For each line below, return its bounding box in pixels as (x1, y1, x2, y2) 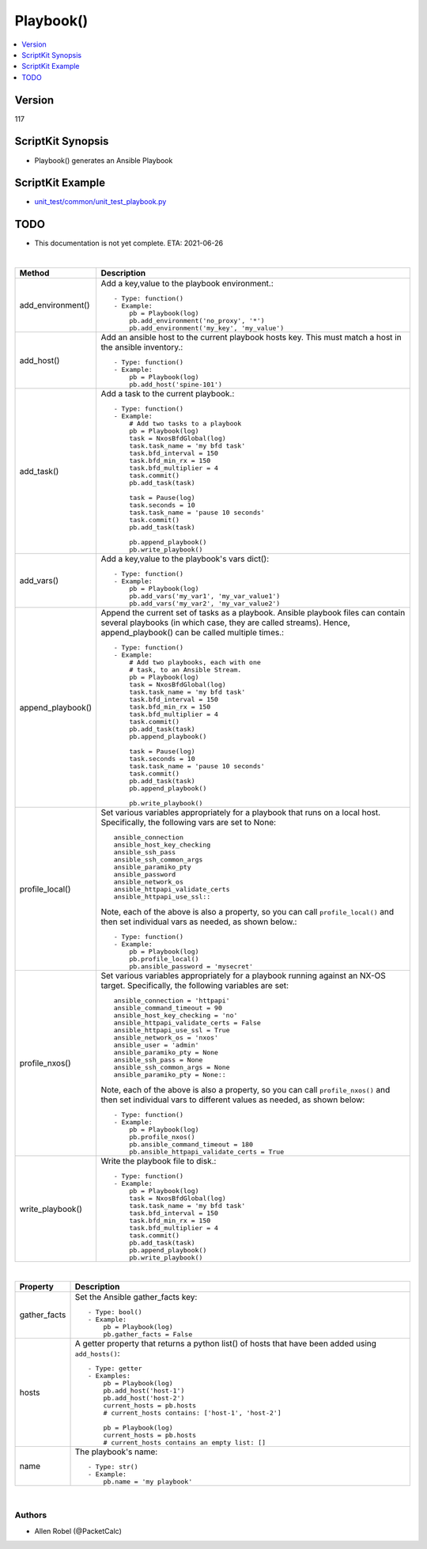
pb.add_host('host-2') (103, 1393, 185, 1402)
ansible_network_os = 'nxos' (113, 1033, 219, 1042)
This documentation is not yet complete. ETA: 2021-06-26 (34, 238, 224, 248)
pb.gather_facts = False (103, 1330, 193, 1339)
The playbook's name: (74, 1446, 158, 1457)
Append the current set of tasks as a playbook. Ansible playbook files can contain (100, 608, 406, 619)
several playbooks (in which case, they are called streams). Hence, (100, 617, 351, 628)
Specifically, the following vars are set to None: (100, 817, 277, 828)
